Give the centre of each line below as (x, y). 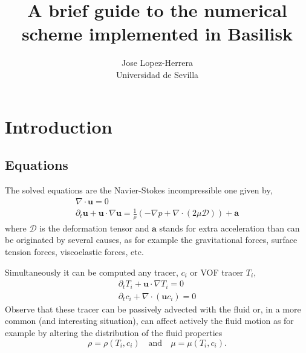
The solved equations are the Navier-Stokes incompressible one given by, (139, 189)
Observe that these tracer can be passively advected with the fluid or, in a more (153, 309)
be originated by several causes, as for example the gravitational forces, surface (151, 240)
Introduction (59, 126)
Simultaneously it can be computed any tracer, (92, 272)
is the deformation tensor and (94, 228)
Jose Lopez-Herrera (157, 63)
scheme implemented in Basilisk (157, 34)
